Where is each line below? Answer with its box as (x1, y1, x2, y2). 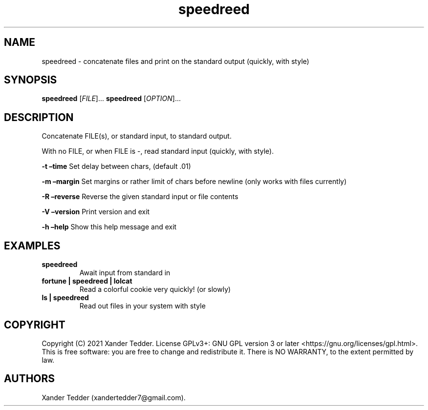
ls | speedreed (42, 293, 89, 302)
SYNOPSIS (4, 74, 57, 86)
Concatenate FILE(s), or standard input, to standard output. (42, 132, 232, 141)
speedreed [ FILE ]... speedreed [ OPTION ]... (42, 94, 181, 103)
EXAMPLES (4, 239, 61, 252)
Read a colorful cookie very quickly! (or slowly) (79, 285, 231, 294)
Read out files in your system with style (79, 302, 206, 310)
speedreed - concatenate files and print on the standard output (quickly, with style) (42, 57, 309, 65)
